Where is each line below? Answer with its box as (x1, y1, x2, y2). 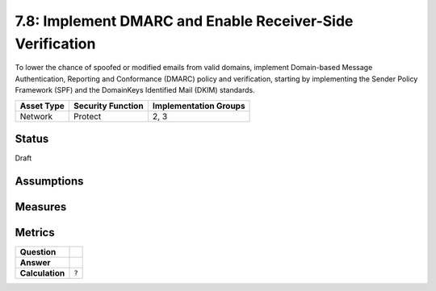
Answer (19, 256, 52, 268)
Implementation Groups (152, 100, 245, 111)
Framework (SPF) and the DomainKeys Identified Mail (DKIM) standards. (15, 85, 255, 95)
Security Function (73, 100, 145, 111)
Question (19, 246, 57, 257)
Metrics (15, 226, 56, 239)
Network (19, 110, 53, 122)
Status (15, 131, 49, 145)
